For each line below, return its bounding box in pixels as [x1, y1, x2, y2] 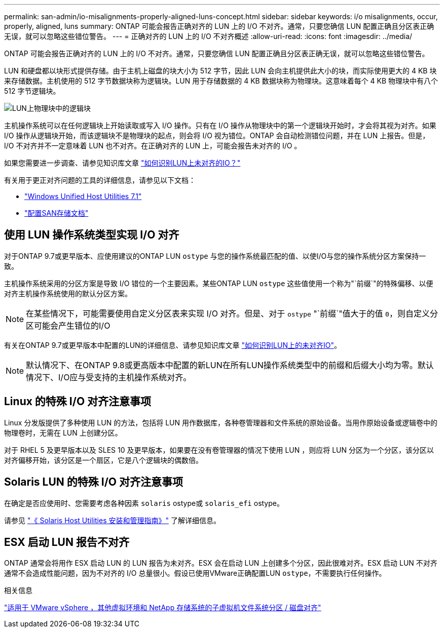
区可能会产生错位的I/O [26, 320, 110, 331]
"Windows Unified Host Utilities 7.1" [24, 192, 142, 201]
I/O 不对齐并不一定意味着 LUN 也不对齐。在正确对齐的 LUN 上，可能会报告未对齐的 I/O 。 [4, 141, 302, 150]
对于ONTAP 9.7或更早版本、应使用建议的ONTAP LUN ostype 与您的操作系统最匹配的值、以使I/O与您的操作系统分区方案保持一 [4, 251, 426, 260]
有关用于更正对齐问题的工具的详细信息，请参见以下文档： [4, 176, 196, 184]
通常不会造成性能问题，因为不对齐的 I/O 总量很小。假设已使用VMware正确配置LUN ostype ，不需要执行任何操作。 [4, 569, 386, 578]
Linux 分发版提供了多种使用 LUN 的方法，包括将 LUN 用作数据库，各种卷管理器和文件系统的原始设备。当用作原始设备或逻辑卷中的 [4, 418, 437, 427]
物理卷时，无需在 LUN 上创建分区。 [4, 428, 122, 437]
